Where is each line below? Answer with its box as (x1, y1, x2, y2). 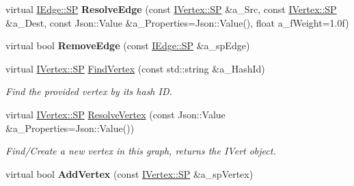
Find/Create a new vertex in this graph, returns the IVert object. (5, 144, 276, 158)
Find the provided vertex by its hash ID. (5, 84, 172, 98)
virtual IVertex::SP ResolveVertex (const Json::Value (5, 107, 226, 121)
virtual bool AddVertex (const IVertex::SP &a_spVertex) (5, 166, 254, 181)
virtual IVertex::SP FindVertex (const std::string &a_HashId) (5, 61, 265, 75)
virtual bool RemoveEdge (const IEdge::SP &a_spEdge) (5, 38, 250, 53)
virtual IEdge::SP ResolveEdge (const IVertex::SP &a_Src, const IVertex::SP (5, 2, 337, 16)
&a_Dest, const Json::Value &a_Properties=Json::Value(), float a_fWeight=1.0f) (5, 15, 349, 29)
